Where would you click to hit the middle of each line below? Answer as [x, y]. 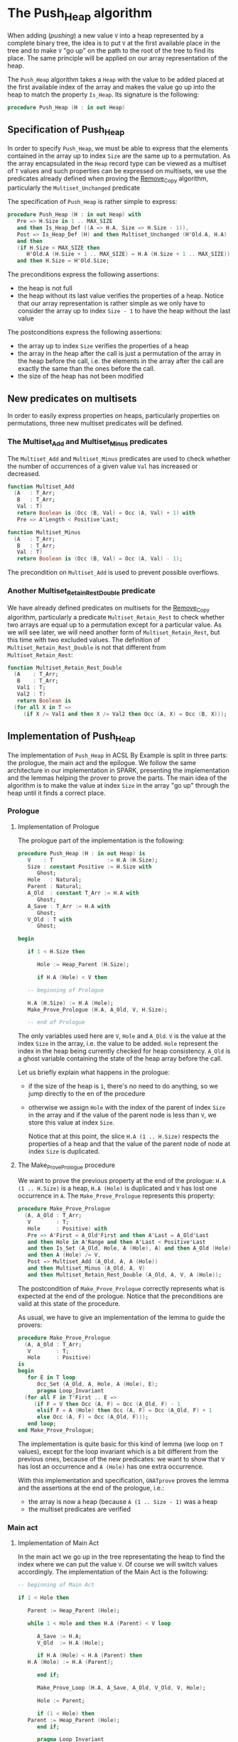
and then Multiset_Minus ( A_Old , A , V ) [86, 1268]
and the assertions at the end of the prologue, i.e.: [91, 1488]
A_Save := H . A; [59, 1636]
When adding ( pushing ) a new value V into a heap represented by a [106, 35]
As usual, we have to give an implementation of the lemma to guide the [121, 1317]
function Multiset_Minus [44, 532]
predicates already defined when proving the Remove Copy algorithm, [108, 179]
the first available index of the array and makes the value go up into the [112, 87]
